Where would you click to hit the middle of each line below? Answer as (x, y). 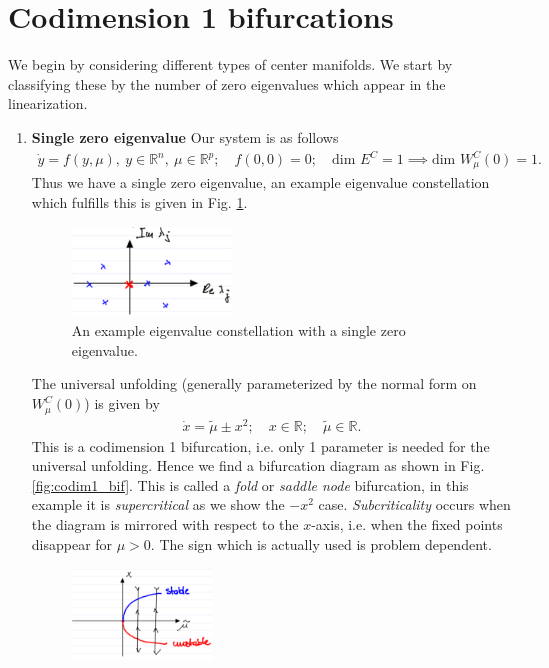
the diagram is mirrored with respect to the (165, 524)
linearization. (48, 103)
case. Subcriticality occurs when (414, 504)
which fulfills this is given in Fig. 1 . (139, 202)
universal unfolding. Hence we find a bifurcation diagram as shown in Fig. (258, 465)
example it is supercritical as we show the (158, 504)
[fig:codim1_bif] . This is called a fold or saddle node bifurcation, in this (250, 484)
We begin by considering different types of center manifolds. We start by (230, 64)
